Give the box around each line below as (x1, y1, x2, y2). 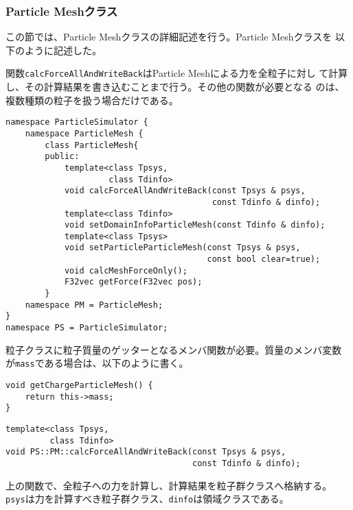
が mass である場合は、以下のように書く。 (5, 356, 189, 370)
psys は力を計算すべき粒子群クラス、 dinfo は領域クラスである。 (5, 491, 289, 506)
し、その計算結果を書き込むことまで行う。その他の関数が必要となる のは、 (5, 80, 345, 94)
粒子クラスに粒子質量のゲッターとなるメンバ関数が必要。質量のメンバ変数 (5, 342, 342, 356)
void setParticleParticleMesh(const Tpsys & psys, (64, 243, 301, 253)
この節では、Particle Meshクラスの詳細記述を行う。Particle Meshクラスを (5, 29, 332, 44)
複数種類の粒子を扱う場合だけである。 (5, 93, 179, 107)
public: (45, 151, 80, 162)
